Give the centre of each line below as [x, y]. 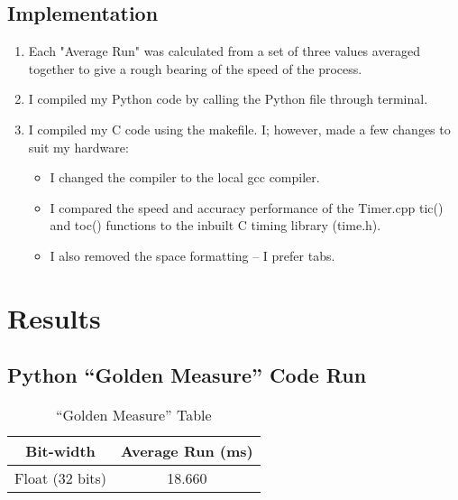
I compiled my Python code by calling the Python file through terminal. [228, 99]
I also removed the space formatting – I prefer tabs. [192, 255]
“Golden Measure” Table [133, 415]
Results [54, 317]
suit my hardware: [78, 147]
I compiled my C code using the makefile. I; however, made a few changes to [239, 129]
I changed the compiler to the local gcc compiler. [185, 177]
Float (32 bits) [61, 478]
